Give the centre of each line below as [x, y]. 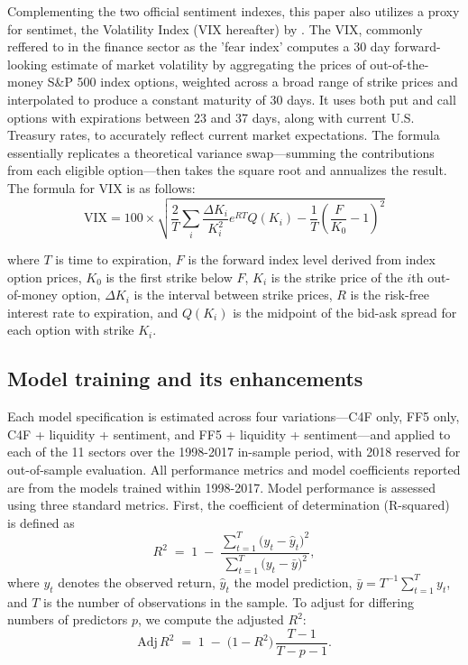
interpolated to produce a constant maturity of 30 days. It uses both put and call [232, 99]
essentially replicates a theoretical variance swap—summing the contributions [221, 152]
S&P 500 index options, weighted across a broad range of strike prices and [252, 82]
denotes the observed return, [137, 582]
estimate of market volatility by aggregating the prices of [209, 64]
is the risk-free [390, 295]
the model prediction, [293, 582]
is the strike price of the [337, 277]
